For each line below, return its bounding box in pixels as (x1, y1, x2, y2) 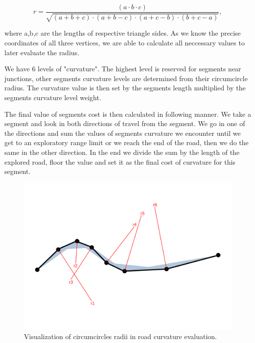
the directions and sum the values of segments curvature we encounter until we (4, 128, 241, 138)
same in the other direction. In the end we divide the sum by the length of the (4, 147, 240, 157)
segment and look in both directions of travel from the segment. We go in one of (4, 118, 245, 129)
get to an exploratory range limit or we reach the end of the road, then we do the (4, 137, 249, 148)
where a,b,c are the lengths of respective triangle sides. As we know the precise (4, 28, 241, 38)
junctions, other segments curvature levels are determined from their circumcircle (4, 73, 248, 83)
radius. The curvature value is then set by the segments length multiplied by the (4, 83, 246, 93)
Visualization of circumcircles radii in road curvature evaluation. (24, 331, 217, 342)
